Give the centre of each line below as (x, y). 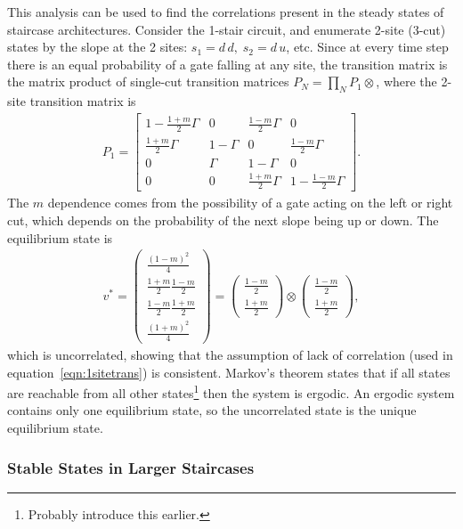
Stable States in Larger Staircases (131, 467)
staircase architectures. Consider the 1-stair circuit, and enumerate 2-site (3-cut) (227, 29)
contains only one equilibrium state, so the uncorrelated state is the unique (212, 410)
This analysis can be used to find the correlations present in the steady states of (226, 12)
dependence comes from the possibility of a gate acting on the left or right (250, 203)
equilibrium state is (60, 237)
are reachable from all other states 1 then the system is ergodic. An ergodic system (231, 391)
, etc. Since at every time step (367, 47)
